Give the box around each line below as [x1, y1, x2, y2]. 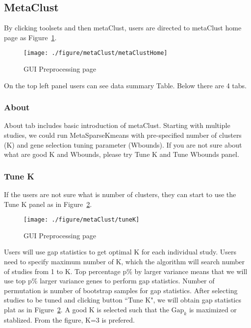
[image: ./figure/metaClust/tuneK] [24, 216, 140, 224]
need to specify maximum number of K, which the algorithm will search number [4, 256, 245, 267]
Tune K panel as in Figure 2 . [4, 199, 92, 209]
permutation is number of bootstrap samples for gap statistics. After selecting [4, 285, 238, 295]
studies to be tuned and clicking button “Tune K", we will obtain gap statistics [4, 295, 241, 305]
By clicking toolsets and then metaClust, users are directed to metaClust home [4, 23, 242, 33]
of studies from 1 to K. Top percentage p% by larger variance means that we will [4, 266, 248, 276]
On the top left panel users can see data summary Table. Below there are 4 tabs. [4, 80, 247, 90]
